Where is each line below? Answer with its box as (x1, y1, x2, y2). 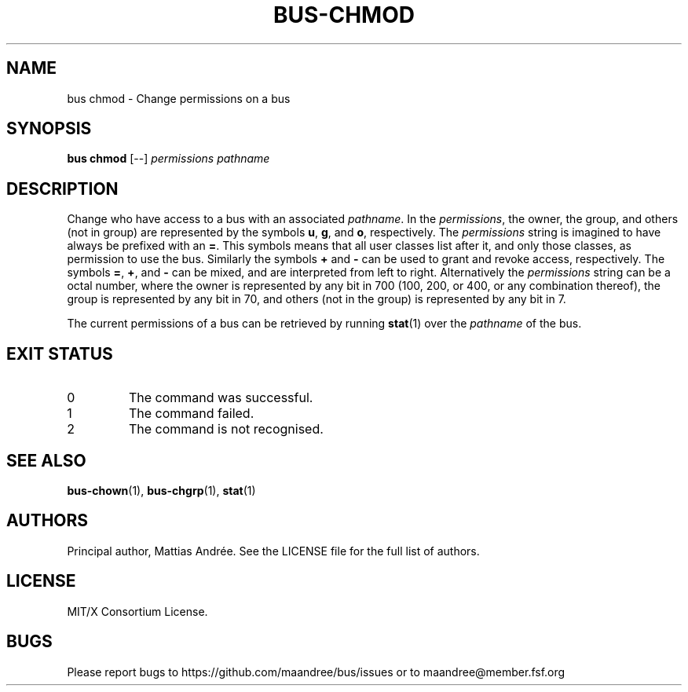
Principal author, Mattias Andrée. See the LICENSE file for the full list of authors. (67, 544, 480, 558)
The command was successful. (128, 390, 313, 406)
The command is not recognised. (128, 421, 324, 438)
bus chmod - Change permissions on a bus (67, 91, 291, 105)
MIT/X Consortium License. (67, 604, 208, 618)
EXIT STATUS (6, 343, 113, 364)
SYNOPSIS (6, 119, 92, 139)
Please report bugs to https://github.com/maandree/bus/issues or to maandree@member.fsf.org (67, 665, 565, 679)
